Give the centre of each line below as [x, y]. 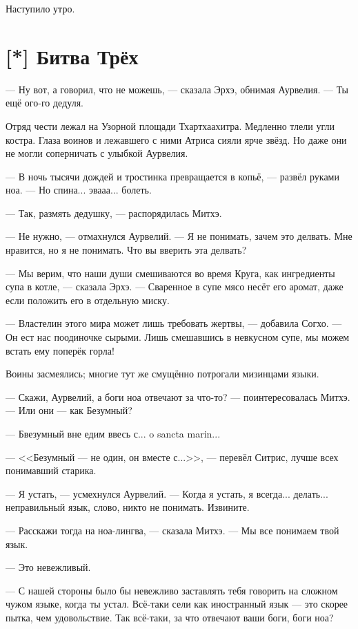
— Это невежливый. [48, 567]
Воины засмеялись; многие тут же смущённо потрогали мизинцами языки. [162, 374]
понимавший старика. [51, 470]
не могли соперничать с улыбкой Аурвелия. [97, 153]
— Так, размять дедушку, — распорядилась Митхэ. [114, 213]
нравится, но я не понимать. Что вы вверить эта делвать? [126, 250]
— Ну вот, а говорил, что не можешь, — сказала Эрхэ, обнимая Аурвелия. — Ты [177, 89]
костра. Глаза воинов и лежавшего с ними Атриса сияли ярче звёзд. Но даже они [176, 139]
